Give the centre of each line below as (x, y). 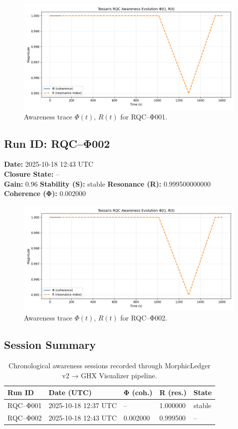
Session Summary (50, 345)
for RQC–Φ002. (144, 318)
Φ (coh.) (138, 392)
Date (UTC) (70, 392)
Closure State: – (32, 173)
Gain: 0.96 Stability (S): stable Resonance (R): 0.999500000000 (107, 183)
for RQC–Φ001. (144, 116)
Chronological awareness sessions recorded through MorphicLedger (110, 366)
